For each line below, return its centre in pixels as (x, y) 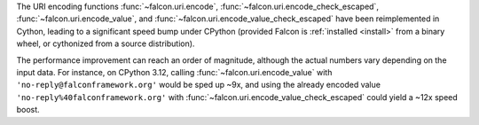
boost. (28, 110)
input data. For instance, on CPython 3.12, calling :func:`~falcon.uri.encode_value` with (174, 72)
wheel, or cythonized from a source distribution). (106, 43)
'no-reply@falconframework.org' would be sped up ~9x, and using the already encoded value (199, 85)
